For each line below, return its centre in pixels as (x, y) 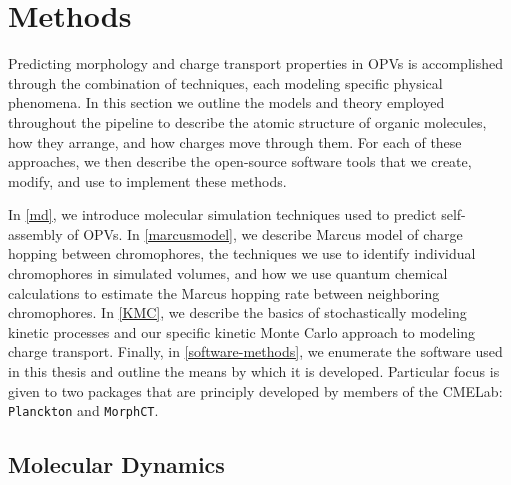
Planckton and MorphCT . (83, 410)
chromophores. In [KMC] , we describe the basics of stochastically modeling (237, 312)
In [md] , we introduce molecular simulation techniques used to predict (222, 214)
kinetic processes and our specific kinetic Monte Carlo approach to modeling (242, 331)
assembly (35, 233)
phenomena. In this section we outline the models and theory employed (226, 102)
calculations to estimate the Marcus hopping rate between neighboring (224, 292)
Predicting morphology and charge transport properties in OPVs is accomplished (255, 63)
